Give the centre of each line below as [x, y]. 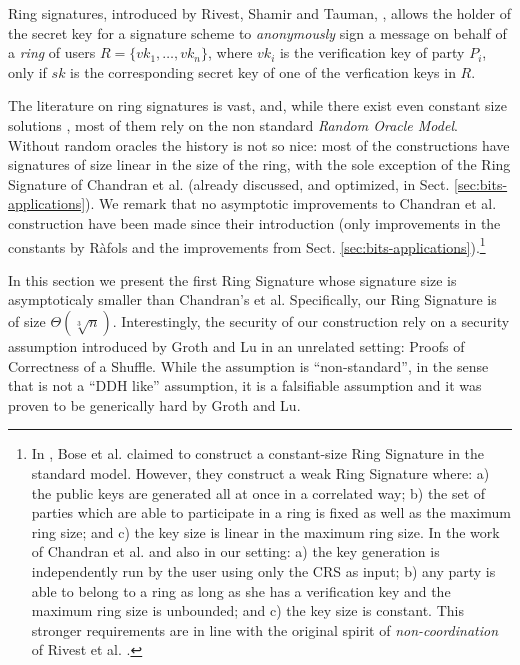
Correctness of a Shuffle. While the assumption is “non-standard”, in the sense [248, 365]
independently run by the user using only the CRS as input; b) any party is [263, 570]
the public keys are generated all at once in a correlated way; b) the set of [258, 492]
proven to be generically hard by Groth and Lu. [154, 404]
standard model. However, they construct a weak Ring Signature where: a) [260, 472]
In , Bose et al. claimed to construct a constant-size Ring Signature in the [258, 453]
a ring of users [52, 52]
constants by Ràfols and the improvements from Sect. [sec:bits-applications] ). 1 [247, 245]
